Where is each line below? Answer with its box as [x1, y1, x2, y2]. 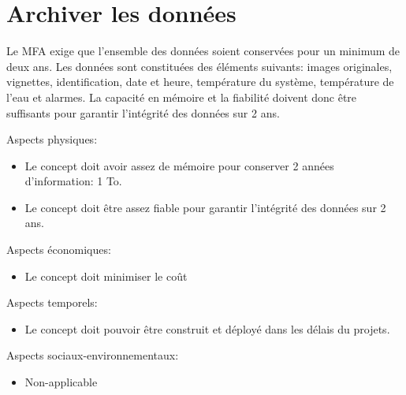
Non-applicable [24, 374, 98, 390]
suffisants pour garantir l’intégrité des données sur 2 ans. [6, 104, 280, 121]
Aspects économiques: [6, 241, 111, 258]
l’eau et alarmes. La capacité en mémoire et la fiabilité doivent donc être [6, 88, 357, 105]
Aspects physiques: [6, 131, 98, 147]
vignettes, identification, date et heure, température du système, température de [6, 73, 394, 90]
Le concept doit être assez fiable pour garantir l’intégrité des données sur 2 [24, 199, 386, 215]
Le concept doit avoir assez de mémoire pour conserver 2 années [24, 157, 334, 173]
